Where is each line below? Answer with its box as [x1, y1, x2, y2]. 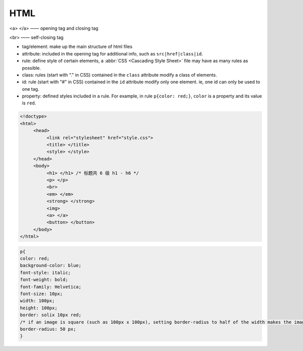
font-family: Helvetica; [20, 284, 82, 289]
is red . [22, 100, 36, 106]
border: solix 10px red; [20, 312, 82, 318]
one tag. [22, 86, 39, 92]
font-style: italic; [20, 270, 71, 275]
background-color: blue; [20, 263, 82, 268]
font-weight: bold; [20, 277, 68, 282]
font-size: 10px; [20, 291, 63, 297]
